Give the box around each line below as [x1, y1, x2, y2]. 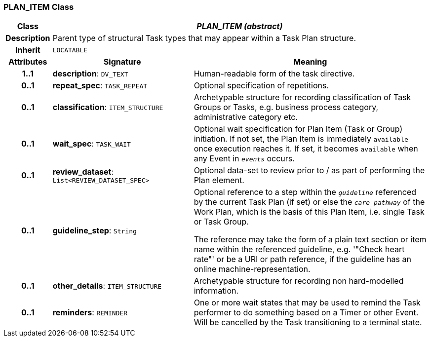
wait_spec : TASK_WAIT [52, 139, 131, 149]
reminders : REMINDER [52, 307, 128, 318]
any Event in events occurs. [194, 153, 295, 164]
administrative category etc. [194, 112, 298, 122]
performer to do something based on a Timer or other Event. [194, 307, 419, 318]
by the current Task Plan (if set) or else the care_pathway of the [194, 197, 425, 207]
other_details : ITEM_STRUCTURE [52, 281, 162, 291]
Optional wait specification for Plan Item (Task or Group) [194, 124, 403, 134]
